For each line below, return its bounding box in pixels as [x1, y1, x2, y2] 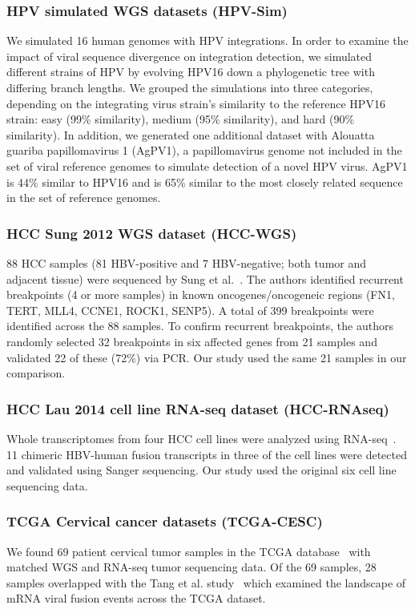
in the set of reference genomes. [6, 189, 161, 206]
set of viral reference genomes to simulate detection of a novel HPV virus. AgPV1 [6, 157, 408, 174]
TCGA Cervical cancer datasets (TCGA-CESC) [6, 511, 323, 531]
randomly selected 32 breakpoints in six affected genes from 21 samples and [6, 333, 377, 349]
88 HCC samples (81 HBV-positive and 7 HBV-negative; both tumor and [6, 254, 367, 271]
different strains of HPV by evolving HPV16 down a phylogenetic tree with [6, 63, 375, 80]
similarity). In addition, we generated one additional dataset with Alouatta [6, 126, 375, 143]
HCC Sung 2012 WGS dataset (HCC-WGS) [6, 223, 297, 243]
